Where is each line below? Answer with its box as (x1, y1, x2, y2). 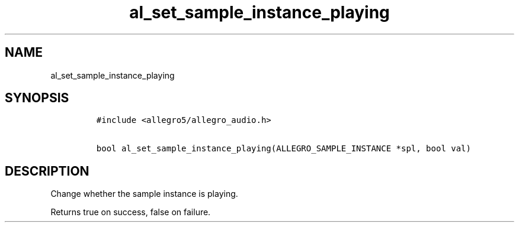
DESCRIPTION (5, 163, 89, 179)
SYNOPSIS (5, 90, 69, 106)
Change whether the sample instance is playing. (50, 189, 238, 199)
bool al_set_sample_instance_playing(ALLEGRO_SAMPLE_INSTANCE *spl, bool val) (96, 144, 471, 154)
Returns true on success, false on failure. (50, 207, 211, 218)
